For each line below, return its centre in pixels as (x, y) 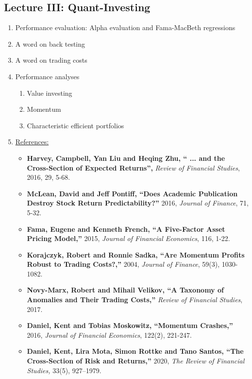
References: (32, 142)
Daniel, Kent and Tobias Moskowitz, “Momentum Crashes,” (130, 325)
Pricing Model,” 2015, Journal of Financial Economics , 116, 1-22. (128, 238)
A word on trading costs (51, 60)
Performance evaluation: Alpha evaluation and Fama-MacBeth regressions (125, 27)
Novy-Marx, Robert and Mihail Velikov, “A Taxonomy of (125, 290)
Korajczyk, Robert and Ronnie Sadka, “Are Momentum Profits (136, 254)
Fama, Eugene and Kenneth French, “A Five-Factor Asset (126, 229)
